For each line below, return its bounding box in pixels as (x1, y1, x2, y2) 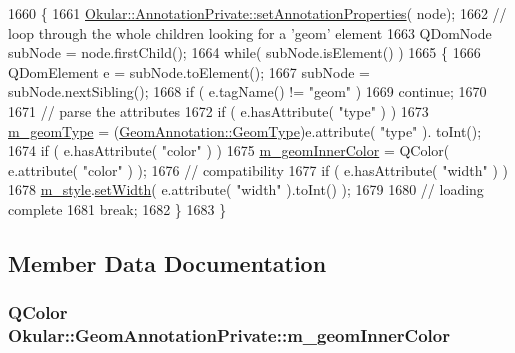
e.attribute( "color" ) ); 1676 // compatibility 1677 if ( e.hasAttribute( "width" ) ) (8, 159, 508, 180)
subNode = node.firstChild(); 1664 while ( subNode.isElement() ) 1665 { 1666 (8, 42, 481, 63)
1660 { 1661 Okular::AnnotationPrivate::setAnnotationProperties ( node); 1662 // (8, 3, 507, 23)
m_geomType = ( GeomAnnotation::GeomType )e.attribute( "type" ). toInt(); (8, 120, 482, 141)
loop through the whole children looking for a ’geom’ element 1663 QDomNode (8, 22, 492, 43)
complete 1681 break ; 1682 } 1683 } (8, 198, 227, 219)
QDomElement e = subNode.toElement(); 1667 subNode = (8, 61, 371, 82)
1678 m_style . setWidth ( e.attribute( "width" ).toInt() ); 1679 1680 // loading (8, 179, 484, 200)
